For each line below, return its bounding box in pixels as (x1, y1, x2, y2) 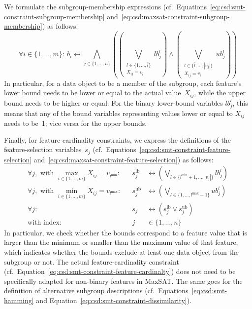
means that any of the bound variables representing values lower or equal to (4, 108, 233, 118)
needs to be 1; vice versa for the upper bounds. (4, 117, 147, 128)
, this (232, 97, 248, 108)
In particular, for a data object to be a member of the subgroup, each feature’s (4, 77, 242, 88)
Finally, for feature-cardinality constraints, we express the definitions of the (4, 134, 231, 145)
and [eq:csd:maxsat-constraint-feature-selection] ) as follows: (33, 154, 214, 164)
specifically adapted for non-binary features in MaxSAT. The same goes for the (4, 275, 243, 286)
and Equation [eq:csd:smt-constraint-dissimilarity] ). (36, 295, 192, 305)
